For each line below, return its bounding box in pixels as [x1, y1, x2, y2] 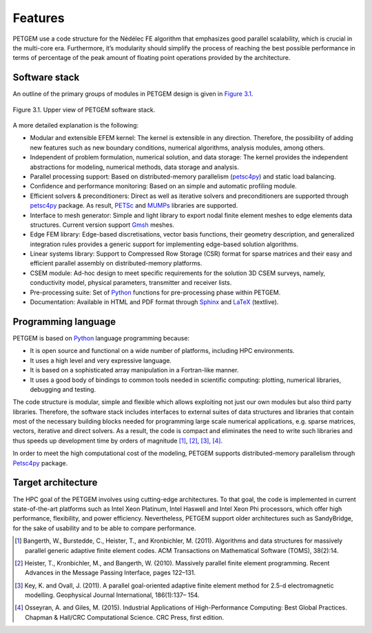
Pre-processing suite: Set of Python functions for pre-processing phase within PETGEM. [30, 288, 281, 297]
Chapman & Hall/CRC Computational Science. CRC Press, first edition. [25, 613, 224, 621]
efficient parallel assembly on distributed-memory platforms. [30, 259, 203, 268]
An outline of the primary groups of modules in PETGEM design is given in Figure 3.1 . [12, 90, 254, 98]
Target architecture [12, 476, 98, 489]
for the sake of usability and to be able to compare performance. [12, 524, 196, 532]
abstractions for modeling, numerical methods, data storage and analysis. [30, 163, 239, 171]
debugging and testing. [30, 385, 96, 393]
